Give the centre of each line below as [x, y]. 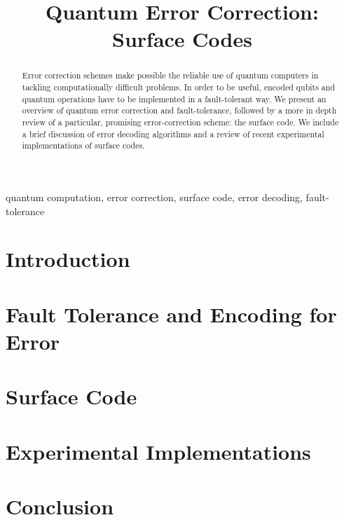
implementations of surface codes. [83, 145]
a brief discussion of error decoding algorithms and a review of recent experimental [173, 134]
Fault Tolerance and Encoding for [171, 314]
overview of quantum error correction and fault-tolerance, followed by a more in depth [179, 110]
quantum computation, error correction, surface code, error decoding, [154, 197]
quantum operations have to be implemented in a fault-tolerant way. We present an [174, 98]
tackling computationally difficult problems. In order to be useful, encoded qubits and [179, 87]
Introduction [68, 259]
